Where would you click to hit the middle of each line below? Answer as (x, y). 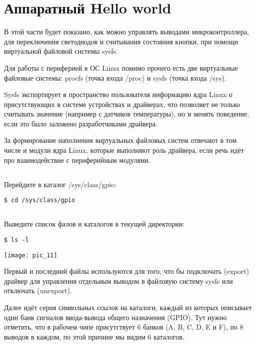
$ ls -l (17, 240)
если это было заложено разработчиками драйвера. (81, 123)
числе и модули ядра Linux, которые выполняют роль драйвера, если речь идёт (124, 150)
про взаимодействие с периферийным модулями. (77, 160)
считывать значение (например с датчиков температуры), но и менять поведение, (127, 114)
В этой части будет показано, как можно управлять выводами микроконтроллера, (127, 32)
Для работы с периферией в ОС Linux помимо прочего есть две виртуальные (121, 67)
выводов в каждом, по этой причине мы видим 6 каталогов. (94, 336)
